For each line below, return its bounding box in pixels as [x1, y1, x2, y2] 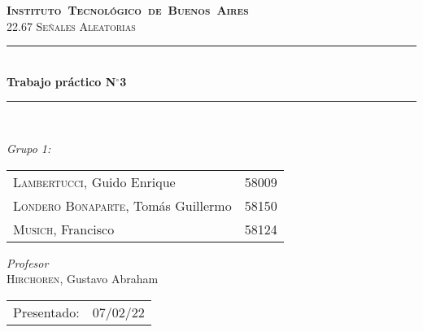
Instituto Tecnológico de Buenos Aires [7, 2, 249, 18]
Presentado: [13, 302, 80, 321]
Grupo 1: [7, 139, 51, 156]
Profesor [7, 254, 49, 271]
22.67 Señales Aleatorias [7, 17, 136, 34]
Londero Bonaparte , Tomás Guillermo [13, 195, 232, 215]
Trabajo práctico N [7, 72, 116, 90]
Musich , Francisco [13, 219, 115, 238]
